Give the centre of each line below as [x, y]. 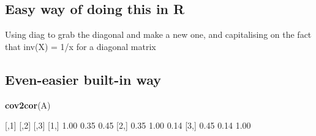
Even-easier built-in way [83, 79]
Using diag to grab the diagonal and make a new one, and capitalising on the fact [158, 34]
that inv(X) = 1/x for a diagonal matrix [81, 46]
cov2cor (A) [28, 105]
